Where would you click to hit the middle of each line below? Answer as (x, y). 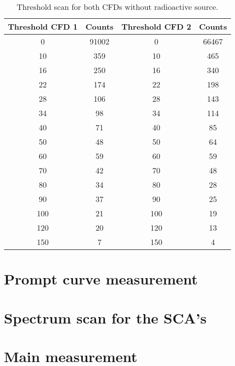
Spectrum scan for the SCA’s (105, 317)
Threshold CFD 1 (43, 26)
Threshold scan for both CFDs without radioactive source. (117, 7)
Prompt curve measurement (101, 279)
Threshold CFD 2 (156, 26)
